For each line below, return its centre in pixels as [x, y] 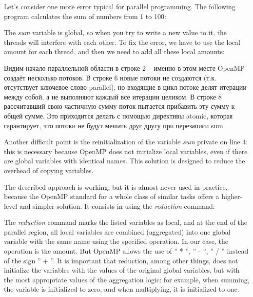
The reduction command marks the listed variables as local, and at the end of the [126, 222]
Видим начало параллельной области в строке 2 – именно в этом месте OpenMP [125, 68]
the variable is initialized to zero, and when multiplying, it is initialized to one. [122, 289]
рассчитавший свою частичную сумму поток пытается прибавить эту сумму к [119, 106]
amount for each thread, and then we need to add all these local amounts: [114, 51]
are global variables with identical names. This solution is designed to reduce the [125, 161]
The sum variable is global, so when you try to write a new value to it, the [116, 32]
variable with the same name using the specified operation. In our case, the [116, 241]
